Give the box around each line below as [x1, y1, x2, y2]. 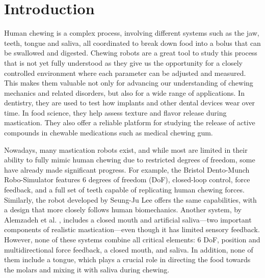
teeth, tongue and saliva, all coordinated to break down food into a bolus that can [4, 37, 261, 48]
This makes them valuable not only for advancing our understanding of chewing [4, 77, 253, 88]
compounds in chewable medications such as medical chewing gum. [4, 127, 213, 138]
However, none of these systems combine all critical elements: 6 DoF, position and [4, 234, 260, 244]
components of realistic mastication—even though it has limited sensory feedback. [4, 224, 260, 235]
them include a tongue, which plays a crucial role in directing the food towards [4, 254, 251, 265]
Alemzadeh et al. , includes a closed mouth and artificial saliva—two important [4, 214, 252, 225]
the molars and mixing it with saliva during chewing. [4, 264, 170, 274]
